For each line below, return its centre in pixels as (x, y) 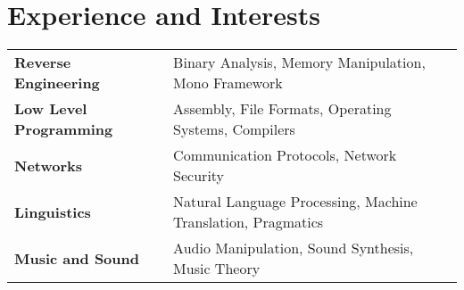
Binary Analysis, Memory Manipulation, (299, 62)
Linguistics (53, 211)
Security (199, 176)
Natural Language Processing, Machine (295, 202)
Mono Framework (228, 83)
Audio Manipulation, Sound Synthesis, (294, 248)
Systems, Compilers (234, 129)
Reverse (43, 62)
